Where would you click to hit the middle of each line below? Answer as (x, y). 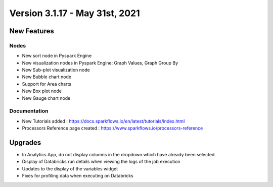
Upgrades (25, 143)
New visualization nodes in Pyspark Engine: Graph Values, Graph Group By (100, 63)
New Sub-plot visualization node (56, 70)
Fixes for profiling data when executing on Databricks (78, 176)
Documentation (29, 111)
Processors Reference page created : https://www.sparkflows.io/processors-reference (112, 128)
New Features (32, 31)
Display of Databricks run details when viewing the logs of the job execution (101, 162)
